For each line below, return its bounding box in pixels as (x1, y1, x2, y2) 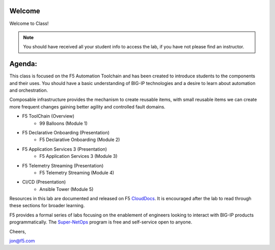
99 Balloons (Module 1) (39, 120, 88, 126)
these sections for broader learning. (9, 203, 85, 209)
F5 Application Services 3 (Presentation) (22, 146, 107, 152)
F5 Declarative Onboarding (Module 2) (39, 136, 120, 143)
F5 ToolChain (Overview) (22, 113, 75, 119)
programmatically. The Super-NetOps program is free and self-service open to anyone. (9, 219, 193, 225)
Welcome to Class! (9, 20, 49, 26)
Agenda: (9, 60, 38, 68)
